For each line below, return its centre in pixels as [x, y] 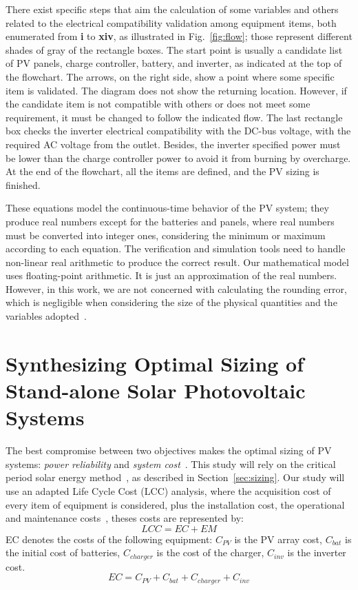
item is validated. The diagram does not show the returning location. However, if [176, 90]
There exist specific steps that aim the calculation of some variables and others [172, 9]
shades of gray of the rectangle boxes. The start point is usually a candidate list [174, 49]
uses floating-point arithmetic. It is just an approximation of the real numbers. [171, 275]
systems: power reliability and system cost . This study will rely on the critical [171, 464]
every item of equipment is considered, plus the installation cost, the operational [175, 504]
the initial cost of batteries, [63, 552]
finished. [23, 184]
